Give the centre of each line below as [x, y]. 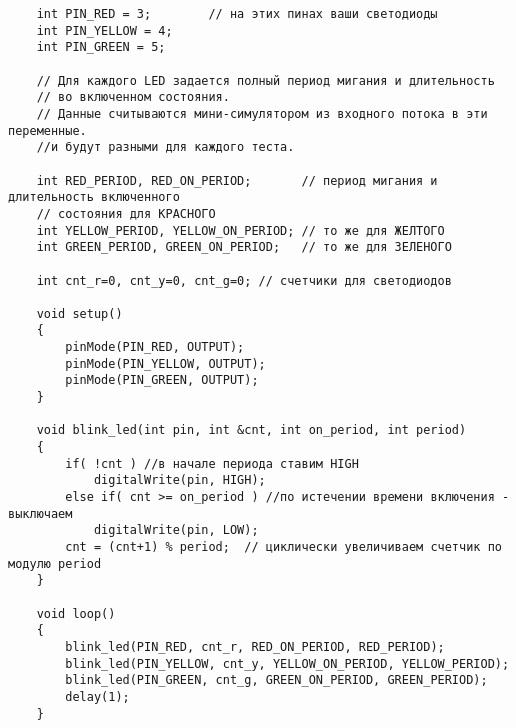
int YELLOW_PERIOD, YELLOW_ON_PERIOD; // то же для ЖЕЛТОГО [240, 230]
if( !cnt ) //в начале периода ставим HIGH [212, 463]
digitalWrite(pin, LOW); [176, 530]
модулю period [55, 563]
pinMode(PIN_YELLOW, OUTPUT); [165, 363]
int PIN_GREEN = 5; [101, 47]
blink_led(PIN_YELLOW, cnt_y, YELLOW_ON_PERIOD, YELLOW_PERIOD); [287, 663]
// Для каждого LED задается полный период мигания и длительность [265, 80]
